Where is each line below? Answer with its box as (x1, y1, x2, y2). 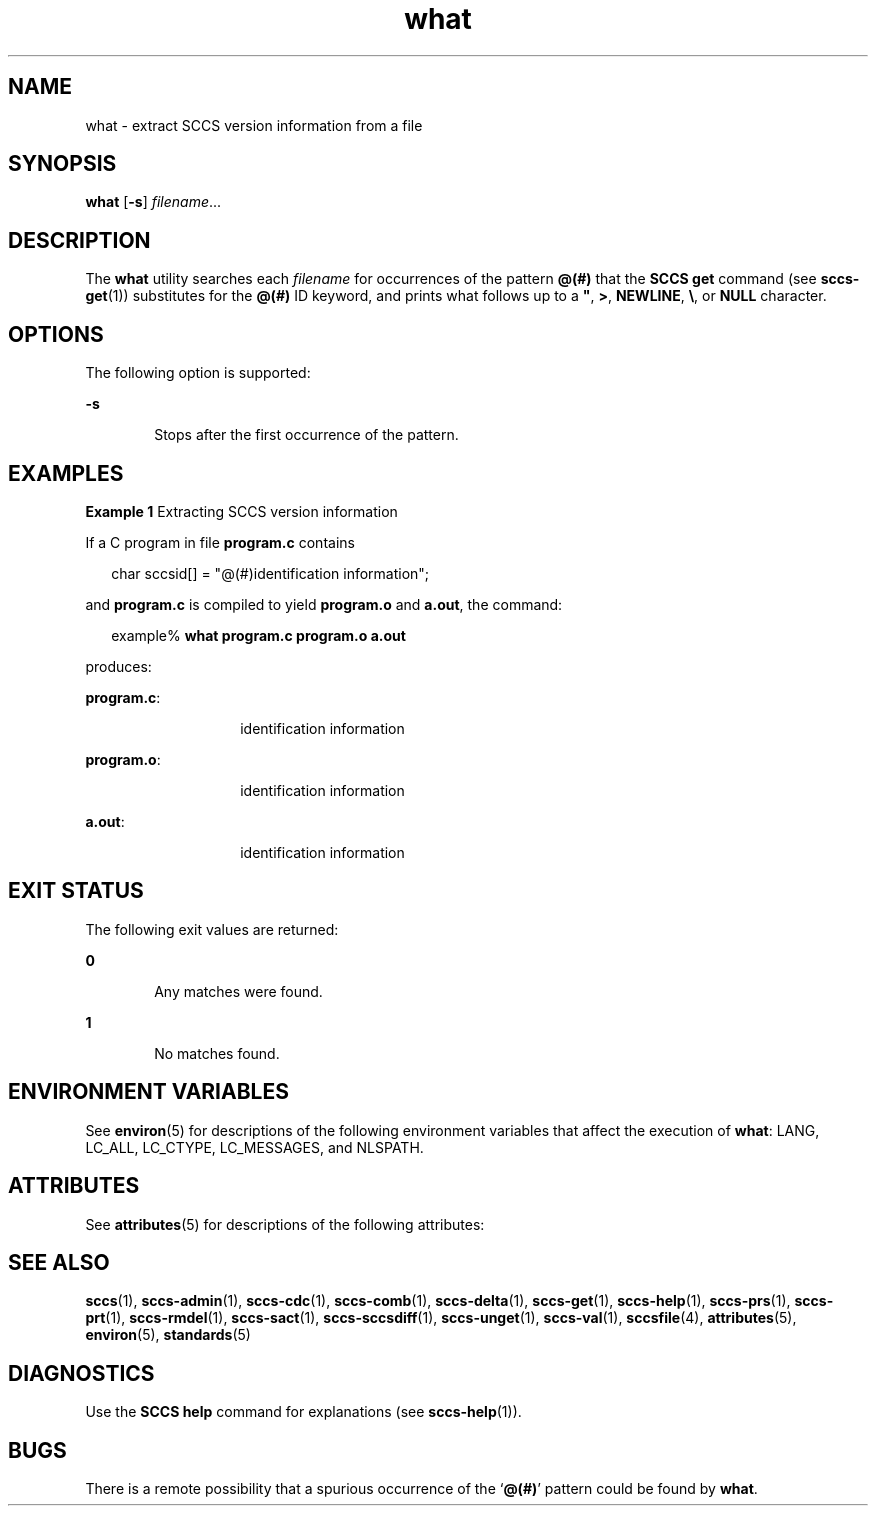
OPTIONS (8, 321, 104, 347)
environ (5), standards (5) (85, 1326, 251, 1344)
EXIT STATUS (8, 878, 144, 904)
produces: (85, 657, 152, 675)
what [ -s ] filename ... (85, 193, 222, 211)
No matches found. (154, 1044, 280, 1062)
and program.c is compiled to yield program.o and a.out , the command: (85, 595, 563, 613)
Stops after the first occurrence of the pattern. (154, 426, 459, 444)
